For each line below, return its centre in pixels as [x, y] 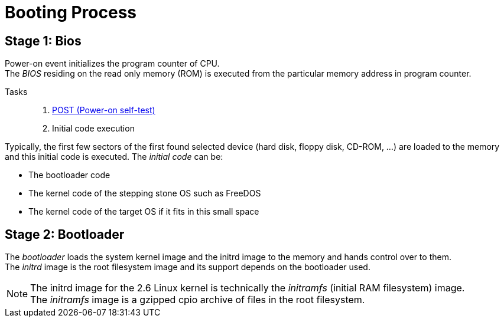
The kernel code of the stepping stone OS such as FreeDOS [145, 193]
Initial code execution [93, 129]
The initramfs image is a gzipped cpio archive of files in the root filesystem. [198, 300]
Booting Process [71, 12]
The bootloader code [69, 175]
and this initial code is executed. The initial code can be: [114, 157]
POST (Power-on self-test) [104, 110]
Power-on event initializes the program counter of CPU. [112, 64]
